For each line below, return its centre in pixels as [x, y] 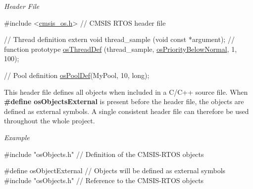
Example [17, 137]
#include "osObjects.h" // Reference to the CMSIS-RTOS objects [104, 180]
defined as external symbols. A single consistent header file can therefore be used [126, 111]
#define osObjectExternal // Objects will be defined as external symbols [115, 170]
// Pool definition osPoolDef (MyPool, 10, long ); [77, 75]
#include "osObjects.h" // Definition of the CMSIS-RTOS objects [104, 154]
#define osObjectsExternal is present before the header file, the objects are [124, 101]
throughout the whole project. [50, 121]
